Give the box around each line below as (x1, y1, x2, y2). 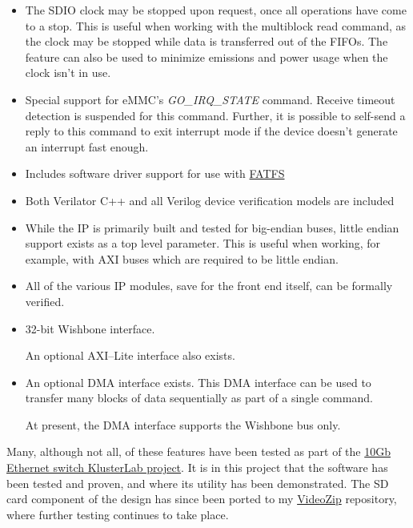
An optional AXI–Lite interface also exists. (25, 347, 235, 364)
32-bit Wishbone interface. (25, 320, 155, 337)
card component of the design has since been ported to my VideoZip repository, (6, 490, 397, 507)
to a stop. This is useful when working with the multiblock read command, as (25, 17, 407, 34)
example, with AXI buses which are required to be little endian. (25, 250, 339, 267)
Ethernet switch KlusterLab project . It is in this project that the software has (6, 459, 388, 476)
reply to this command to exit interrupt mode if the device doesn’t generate (25, 123, 398, 139)
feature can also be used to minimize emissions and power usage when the (25, 48, 388, 65)
